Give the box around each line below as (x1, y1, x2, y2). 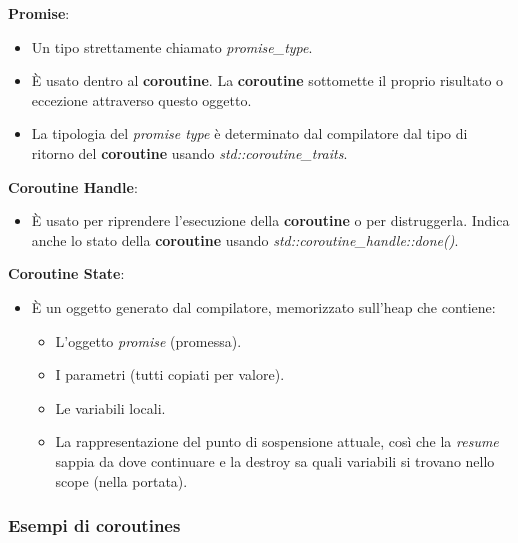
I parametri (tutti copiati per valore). (55, 364, 285, 385)
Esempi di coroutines (8, 513, 181, 538)
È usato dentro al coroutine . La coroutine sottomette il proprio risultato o (31, 70, 504, 91)
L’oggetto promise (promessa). (55, 330, 242, 351)
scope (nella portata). (55, 470, 188, 491)
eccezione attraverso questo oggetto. (31, 89, 252, 110)
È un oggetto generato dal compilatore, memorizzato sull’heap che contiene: (31, 296, 496, 317)
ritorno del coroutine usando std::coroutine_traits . (31, 142, 348, 163)
